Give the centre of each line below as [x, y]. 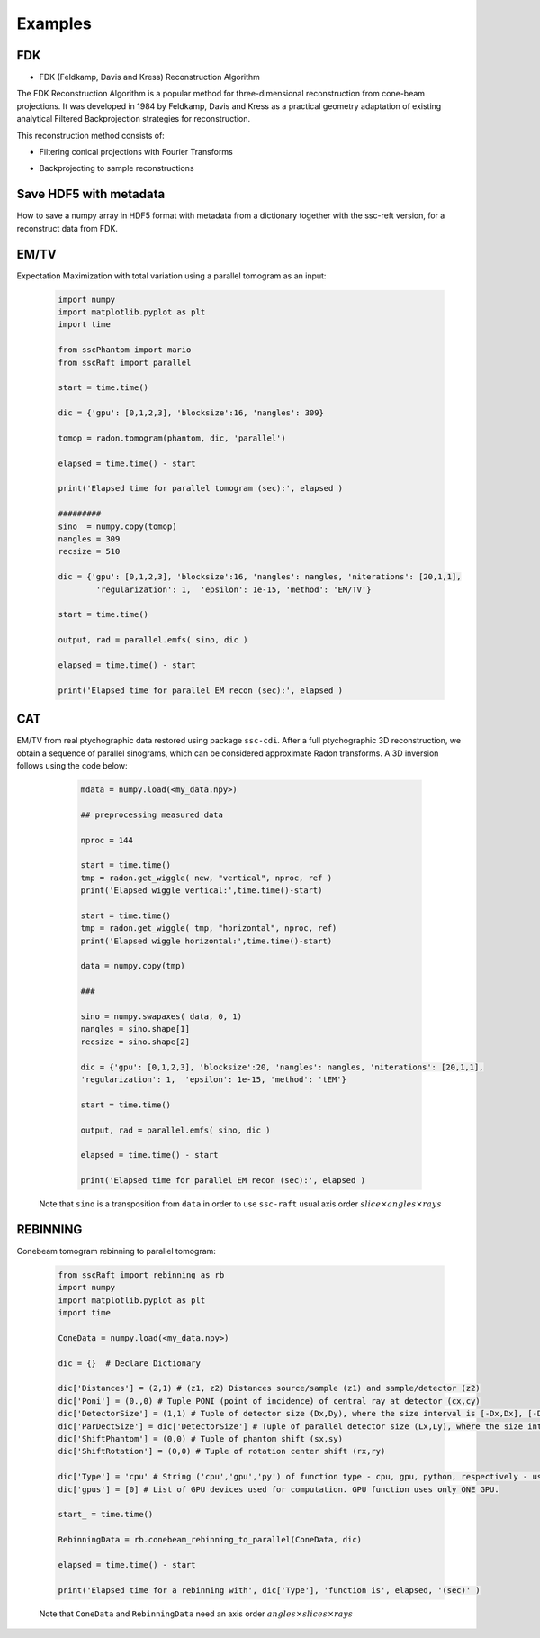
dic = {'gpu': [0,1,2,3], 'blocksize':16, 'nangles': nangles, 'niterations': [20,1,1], [260, 577]
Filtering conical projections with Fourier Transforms [136, 152]
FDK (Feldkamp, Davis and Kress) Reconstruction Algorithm [150, 77]
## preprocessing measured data [152, 814]
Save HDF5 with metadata [91, 194]
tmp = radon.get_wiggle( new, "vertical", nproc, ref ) [207, 878]
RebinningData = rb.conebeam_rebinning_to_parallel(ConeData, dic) [210, 1540]
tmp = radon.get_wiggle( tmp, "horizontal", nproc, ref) [209, 928]
